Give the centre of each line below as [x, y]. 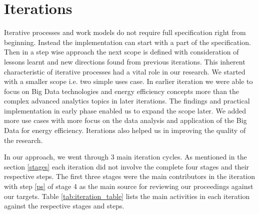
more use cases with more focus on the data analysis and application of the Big [125, 120]
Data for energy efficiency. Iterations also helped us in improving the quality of [125, 130]
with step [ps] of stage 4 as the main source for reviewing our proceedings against [129, 186]
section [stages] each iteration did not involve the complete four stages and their [127, 166]
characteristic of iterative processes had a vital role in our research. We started [125, 71]
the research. [23, 140]
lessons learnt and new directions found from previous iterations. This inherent [125, 61]
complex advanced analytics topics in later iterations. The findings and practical [127, 101]
